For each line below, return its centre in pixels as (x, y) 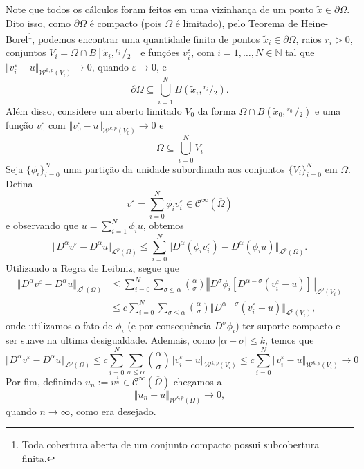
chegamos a (198, 381)
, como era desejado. (113, 411)
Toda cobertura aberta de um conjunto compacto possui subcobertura (171, 444)
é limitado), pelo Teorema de (237, 22)
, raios (309, 38)
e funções (160, 52)
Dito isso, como (38, 22)
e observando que (42, 225)
